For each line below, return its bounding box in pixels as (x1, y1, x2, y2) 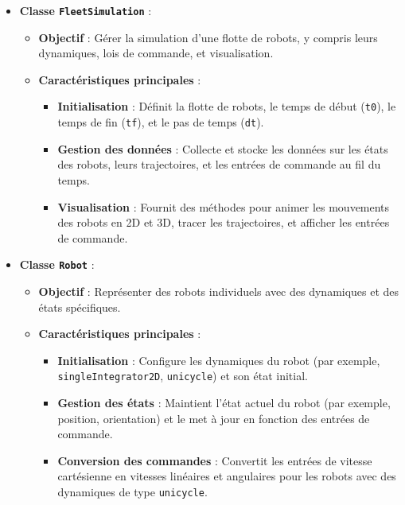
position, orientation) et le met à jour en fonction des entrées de (57, 410, 370, 426)
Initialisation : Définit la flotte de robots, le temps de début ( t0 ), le (57, 98, 396, 115)
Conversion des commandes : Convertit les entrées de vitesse (57, 452, 372, 468)
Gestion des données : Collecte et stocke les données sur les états (57, 140, 388, 157)
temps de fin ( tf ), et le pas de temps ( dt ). (57, 114, 264, 130)
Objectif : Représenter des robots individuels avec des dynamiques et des (38, 282, 399, 299)
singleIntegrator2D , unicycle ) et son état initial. (57, 367, 308, 384)
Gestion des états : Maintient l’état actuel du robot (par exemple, (57, 394, 391, 410)
